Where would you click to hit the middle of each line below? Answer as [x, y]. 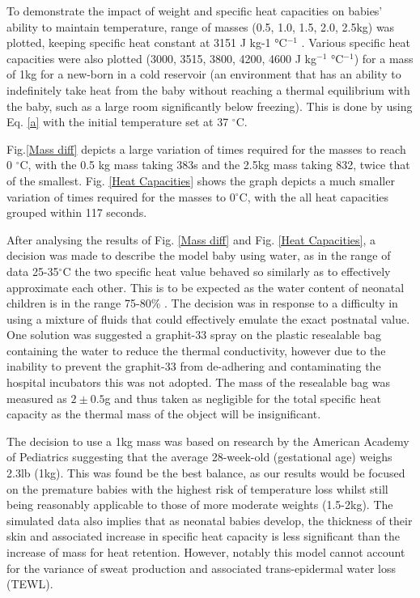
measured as [37, 398]
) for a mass [384, 58]
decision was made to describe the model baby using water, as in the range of [199, 255]
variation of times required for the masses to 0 [121, 196]
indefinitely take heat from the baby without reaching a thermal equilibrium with [208, 89]
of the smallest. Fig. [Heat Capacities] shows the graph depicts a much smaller [201, 180]
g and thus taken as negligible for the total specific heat [243, 398]
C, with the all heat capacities [314, 196]
